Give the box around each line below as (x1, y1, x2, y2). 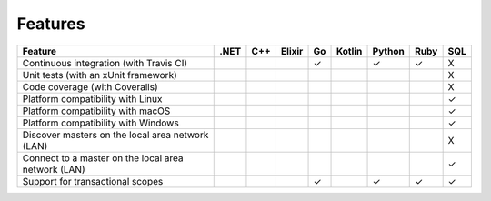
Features (16, 14, 85, 34)
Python (372, 45, 405, 57)
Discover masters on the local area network (22, 128, 209, 141)
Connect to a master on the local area (22, 151, 184, 164)
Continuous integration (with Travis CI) (22, 56, 188, 69)
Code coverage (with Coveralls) (22, 80, 158, 93)
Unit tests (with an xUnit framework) (22, 68, 177, 81)
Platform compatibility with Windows (22, 116, 179, 129)
